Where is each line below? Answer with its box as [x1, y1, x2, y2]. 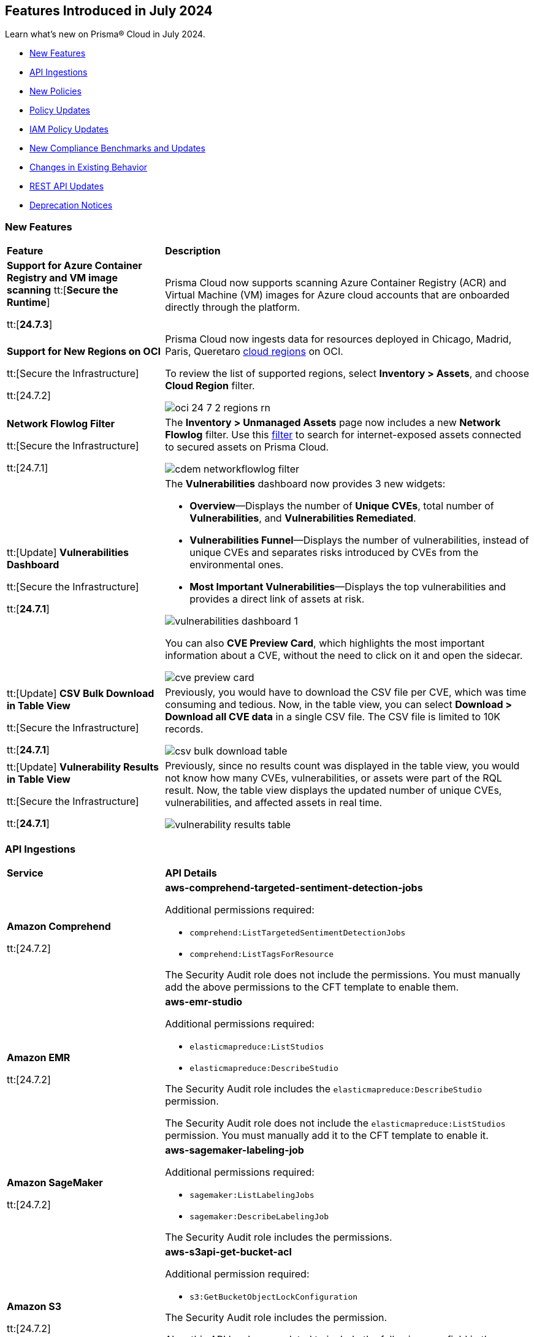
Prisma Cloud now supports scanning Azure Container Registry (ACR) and [165, 276, 506, 289]
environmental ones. [189, 558, 284, 571]
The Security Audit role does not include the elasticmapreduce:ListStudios [165, 1116, 506, 1129]
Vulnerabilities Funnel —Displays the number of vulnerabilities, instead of [189, 534, 529, 547]
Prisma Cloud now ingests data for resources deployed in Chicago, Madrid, [165, 333, 512, 346]
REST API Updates [29, 181, 104, 192]
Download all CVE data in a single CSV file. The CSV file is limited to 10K [165, 710, 501, 723]
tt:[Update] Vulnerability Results [7, 761, 159, 774]
